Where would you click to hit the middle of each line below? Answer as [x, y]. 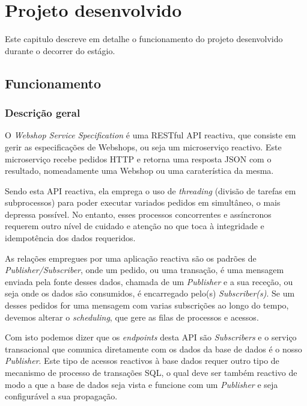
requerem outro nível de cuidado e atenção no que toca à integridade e [135, 226]
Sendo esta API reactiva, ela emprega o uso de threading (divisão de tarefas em [150, 190]
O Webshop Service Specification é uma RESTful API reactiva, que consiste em [150, 135]
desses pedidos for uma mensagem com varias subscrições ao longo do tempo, [147, 305]
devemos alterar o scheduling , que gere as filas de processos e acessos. [132, 317]
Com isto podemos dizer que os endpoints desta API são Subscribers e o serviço [151, 337]
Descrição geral [43, 113]
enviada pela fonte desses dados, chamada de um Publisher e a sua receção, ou [149, 281]
